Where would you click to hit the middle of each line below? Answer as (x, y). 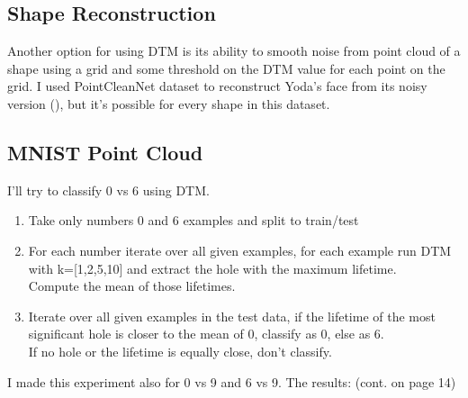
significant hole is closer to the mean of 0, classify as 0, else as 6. (206, 334)
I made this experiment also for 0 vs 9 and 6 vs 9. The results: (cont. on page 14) (232, 381)
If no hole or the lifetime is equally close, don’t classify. (180, 351)
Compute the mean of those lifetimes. (132, 286)
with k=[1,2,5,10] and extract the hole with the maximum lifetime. (212, 268)
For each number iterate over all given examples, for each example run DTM (240, 250)
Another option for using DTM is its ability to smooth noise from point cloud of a (234, 51)
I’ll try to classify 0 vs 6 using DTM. (108, 190)
